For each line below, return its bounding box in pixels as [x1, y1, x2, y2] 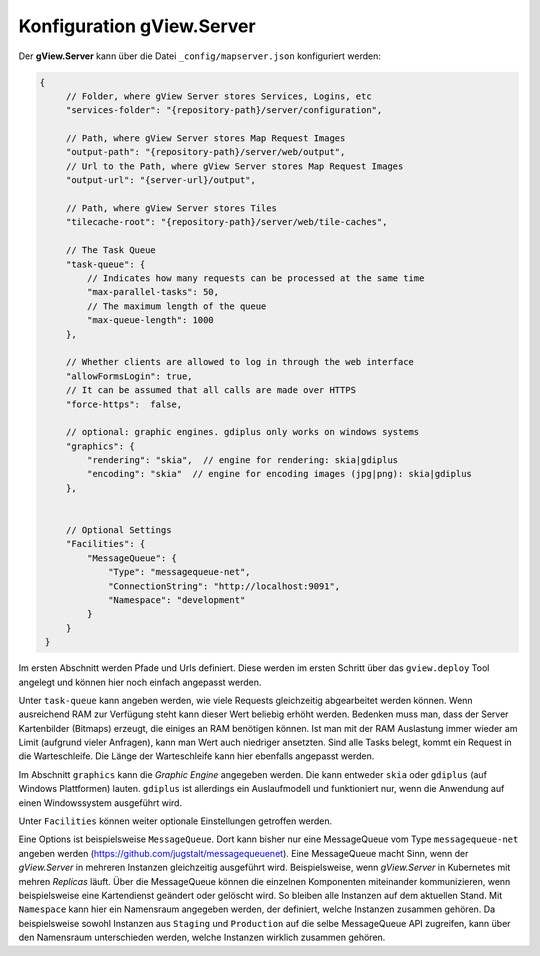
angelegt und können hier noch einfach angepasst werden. [18, 676, 262, 688]
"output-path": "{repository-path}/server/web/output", [65, 146, 346, 158]
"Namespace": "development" [108, 594, 246, 605]
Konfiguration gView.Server [18, 15, 256, 37]
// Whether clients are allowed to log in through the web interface [65, 356, 415, 368]
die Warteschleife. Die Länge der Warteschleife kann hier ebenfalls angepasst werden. [18, 750, 375, 762]
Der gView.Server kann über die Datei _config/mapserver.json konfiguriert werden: [18, 50, 382, 62]
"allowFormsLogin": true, [65, 370, 194, 382]
